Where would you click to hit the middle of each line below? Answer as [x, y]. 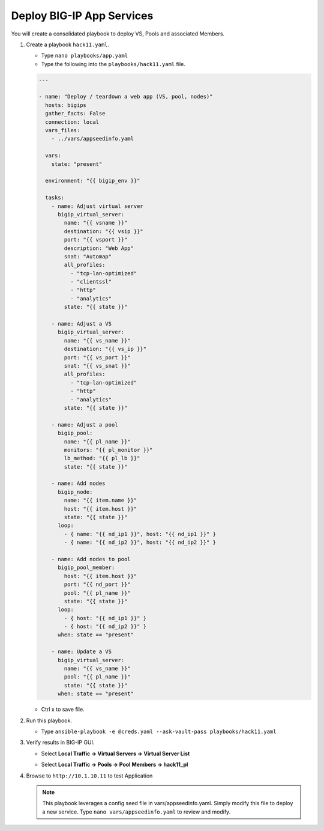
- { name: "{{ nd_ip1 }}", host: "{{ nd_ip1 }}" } [140, 534]
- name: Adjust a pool [85, 425]
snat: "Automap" [88, 256]
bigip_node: [75, 492]
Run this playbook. [49, 720]
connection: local [72, 122]
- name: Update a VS [82, 652]
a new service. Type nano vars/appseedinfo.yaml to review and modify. [136, 812]
